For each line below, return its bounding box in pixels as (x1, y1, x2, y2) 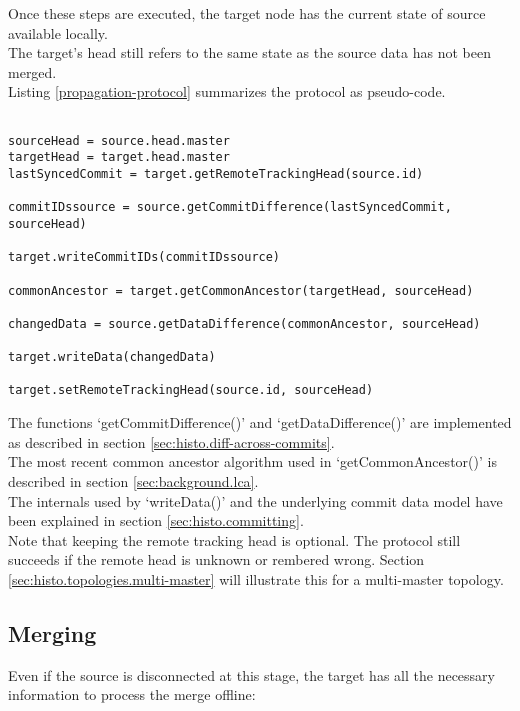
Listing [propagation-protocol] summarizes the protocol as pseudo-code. (8, 81, 446, 102)
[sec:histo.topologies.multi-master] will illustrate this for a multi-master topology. (8, 568, 504, 589)
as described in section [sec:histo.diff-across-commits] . (8, 431, 335, 452)
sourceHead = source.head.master (8, 133, 230, 148)
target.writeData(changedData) (8, 350, 216, 365)
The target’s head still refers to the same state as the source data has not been (8, 42, 491, 63)
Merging (8, 617, 97, 648)
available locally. (8, 22, 108, 43)
